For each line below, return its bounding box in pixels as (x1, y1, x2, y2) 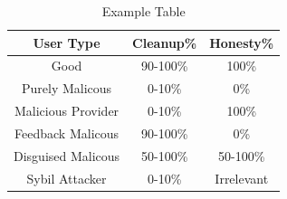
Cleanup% (132, 33, 197, 52)
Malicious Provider (14, 101, 120, 120)
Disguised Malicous (14, 146, 120, 165)
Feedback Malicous (14, 123, 120, 142)
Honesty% (209, 33, 274, 52)
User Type (33, 33, 100, 52)
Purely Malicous (22, 79, 112, 98)
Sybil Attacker (26, 168, 107, 187)
